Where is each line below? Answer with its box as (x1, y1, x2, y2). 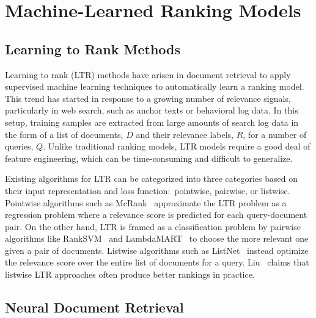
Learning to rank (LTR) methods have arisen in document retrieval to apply (5, 68, 291, 81)
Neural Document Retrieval (5, 298, 184, 317)
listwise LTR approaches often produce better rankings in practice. (5, 268, 255, 281)
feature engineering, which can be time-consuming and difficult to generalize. (5, 151, 293, 164)
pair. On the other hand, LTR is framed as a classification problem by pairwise (5, 220, 301, 233)
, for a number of (243, 128, 307, 140)
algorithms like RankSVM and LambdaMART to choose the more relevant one (5, 232, 309, 245)
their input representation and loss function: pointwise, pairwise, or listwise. (5, 184, 290, 197)
